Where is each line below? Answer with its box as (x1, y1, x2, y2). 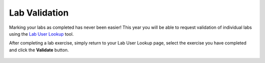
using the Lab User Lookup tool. (9, 31, 74, 37)
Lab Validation (9, 7, 69, 18)
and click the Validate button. (9, 47, 69, 53)
